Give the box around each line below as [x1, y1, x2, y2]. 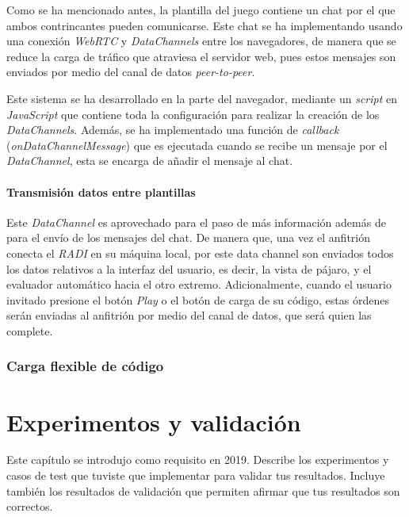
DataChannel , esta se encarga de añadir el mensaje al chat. [6, 152, 293, 169]
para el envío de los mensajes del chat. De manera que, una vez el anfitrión [6, 229, 371, 246]
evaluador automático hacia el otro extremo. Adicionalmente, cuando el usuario [6, 276, 392, 293]
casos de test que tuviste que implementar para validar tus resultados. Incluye [6, 467, 385, 484]
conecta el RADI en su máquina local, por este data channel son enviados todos [6, 244, 394, 261]
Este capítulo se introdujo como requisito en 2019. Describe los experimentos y [6, 451, 389, 468]
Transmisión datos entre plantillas [6, 183, 196, 200]
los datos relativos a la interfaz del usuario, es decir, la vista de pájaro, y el [6, 260, 372, 277]
